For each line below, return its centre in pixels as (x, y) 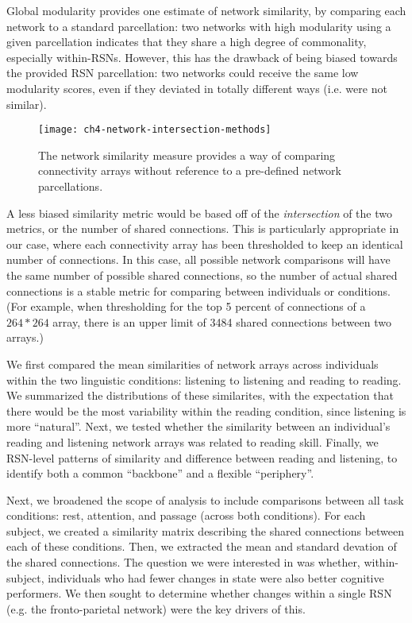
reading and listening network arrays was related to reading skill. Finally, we (193, 441)
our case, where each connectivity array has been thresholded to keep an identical (205, 244)
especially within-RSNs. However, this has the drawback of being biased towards (202, 57)
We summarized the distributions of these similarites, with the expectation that (200, 395)
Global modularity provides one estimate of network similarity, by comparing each (206, 10)
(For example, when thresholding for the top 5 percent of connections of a (186, 306)
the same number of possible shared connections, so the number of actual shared (202, 275)
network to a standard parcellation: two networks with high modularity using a (199, 26)
